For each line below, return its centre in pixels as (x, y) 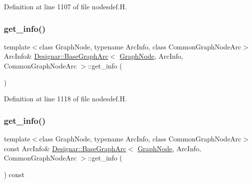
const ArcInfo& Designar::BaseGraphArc (65, 148)
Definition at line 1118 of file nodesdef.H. (66, 99)
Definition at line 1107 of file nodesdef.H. (66, 6)
